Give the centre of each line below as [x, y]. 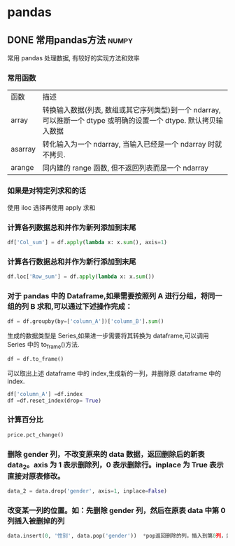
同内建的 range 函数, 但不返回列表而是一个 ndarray [125, 168]
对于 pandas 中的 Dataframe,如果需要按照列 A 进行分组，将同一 [115, 295]
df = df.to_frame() [36, 359]
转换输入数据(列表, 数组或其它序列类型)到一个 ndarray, [132, 110]
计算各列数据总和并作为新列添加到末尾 [72, 227]
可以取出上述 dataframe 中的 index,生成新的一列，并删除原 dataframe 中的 [114, 373]
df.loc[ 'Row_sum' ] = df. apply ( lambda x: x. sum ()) [81, 277]
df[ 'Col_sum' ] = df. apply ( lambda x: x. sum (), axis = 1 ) [87, 242]
